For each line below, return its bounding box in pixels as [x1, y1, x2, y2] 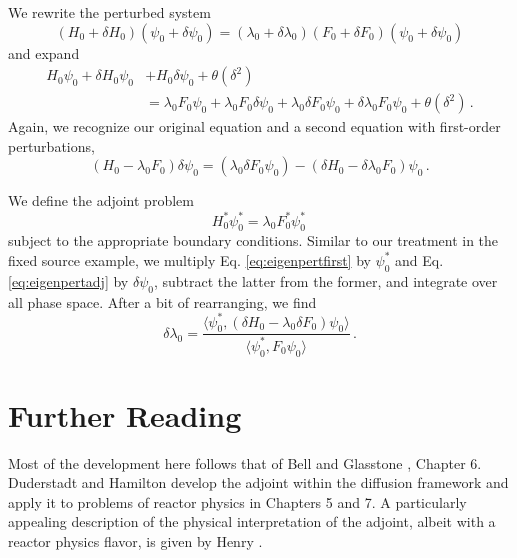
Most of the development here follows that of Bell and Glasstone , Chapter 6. [8, 452, 482, 473]
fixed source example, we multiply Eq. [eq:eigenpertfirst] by [8, 249, 371, 270]
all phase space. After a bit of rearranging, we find [8, 291, 317, 312]
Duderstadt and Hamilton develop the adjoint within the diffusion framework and [8, 472, 509, 493]
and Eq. [395, 249, 444, 270]
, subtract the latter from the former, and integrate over [153, 270, 498, 291]
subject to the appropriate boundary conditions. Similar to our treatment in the [8, 230, 499, 251]
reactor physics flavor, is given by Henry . [8, 531, 263, 552]
